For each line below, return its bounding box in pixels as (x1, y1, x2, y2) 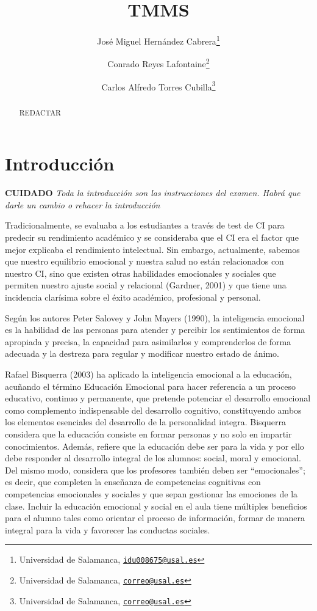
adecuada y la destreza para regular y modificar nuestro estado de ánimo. (5, 347, 280, 360)
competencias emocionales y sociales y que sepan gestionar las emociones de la (5, 487, 298, 500)
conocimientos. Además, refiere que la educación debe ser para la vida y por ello (5, 439, 304, 452)
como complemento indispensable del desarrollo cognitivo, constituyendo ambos (5, 403, 302, 416)
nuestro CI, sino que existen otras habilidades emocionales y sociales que (5, 266, 276, 279)
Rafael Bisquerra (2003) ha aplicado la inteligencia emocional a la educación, (5, 367, 292, 380)
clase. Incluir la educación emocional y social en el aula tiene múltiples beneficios (5, 499, 307, 512)
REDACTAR (19, 107, 61, 117)
